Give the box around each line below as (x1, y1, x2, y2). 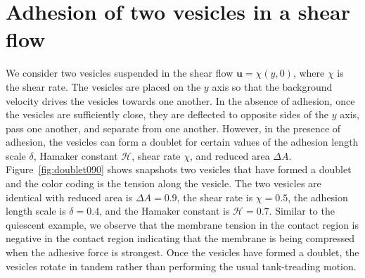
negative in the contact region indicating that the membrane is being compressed (6, 231, 355, 246)
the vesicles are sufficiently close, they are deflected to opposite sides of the (6, 107, 329, 122)
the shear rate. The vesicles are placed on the (6, 79, 201, 94)
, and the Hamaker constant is (99, 203, 230, 218)
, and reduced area (190, 148, 270, 163)
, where (293, 65, 325, 80)
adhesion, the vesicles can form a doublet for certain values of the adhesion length (6, 134, 359, 149)
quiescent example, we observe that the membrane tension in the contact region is (6, 217, 359, 232)
